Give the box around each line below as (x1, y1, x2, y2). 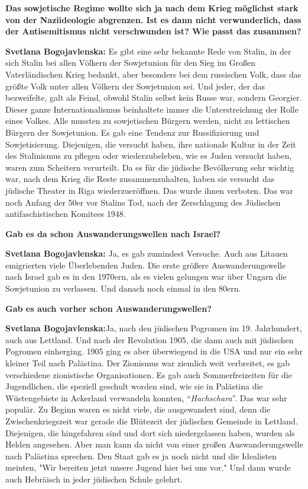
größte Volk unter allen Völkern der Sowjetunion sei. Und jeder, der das (5, 79, 265, 92)
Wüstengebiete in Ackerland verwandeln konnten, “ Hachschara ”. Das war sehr (5, 391, 287, 404)
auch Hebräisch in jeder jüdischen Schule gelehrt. (5, 472, 183, 485)
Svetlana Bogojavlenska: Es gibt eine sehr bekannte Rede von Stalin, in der (5, 44, 291, 57)
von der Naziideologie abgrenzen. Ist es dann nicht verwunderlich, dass (5, 13, 301, 25)
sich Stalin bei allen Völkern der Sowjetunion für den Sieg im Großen (5, 56, 256, 69)
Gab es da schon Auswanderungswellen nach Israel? (5, 227, 221, 239)
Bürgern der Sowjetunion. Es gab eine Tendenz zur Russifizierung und (5, 126, 260, 138)
